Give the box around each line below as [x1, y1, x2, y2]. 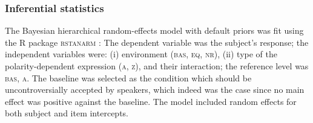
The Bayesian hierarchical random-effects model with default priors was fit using [5, 24, 304, 37]
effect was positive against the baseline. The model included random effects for [5, 95, 297, 107]
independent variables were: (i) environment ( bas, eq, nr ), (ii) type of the [5, 48, 277, 60]
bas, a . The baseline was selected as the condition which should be [5, 71, 252, 84]
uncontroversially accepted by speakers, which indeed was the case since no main [5, 83, 305, 96]
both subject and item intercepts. [5, 107, 128, 119]
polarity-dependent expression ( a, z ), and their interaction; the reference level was [5, 60, 309, 72]
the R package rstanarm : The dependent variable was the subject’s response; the [5, 36, 309, 48]
